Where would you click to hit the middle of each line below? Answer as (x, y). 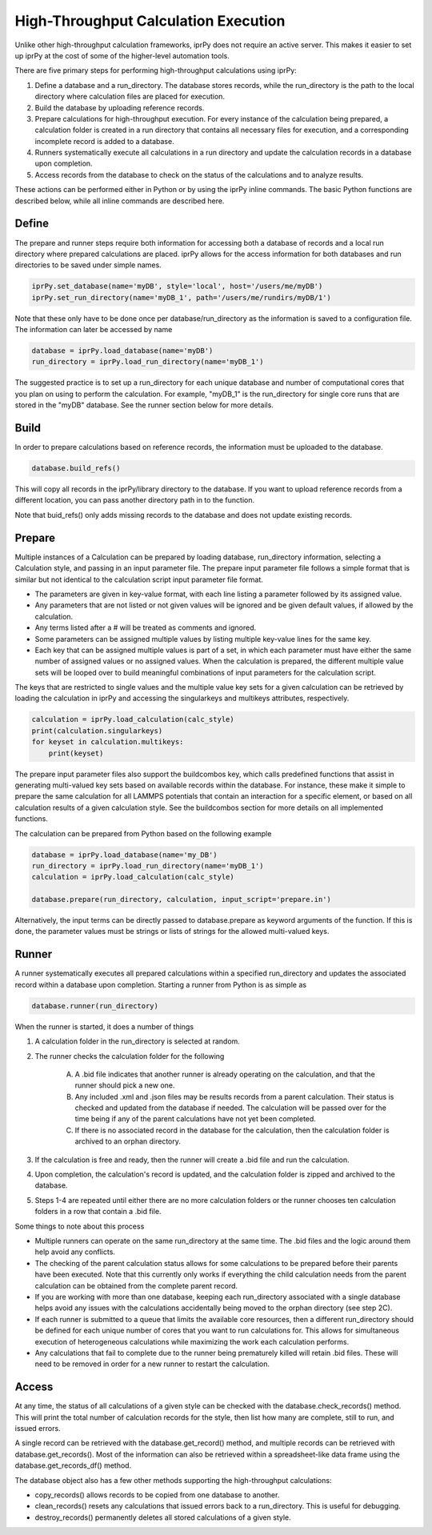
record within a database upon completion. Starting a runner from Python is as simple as (161, 984)
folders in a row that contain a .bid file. (98, 1212)
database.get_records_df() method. (73, 1465)
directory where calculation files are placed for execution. (130, 97)
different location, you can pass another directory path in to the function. (135, 500)
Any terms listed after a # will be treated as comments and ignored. (146, 627)
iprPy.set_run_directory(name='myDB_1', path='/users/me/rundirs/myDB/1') (182, 297)
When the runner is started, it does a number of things (104, 1026)
